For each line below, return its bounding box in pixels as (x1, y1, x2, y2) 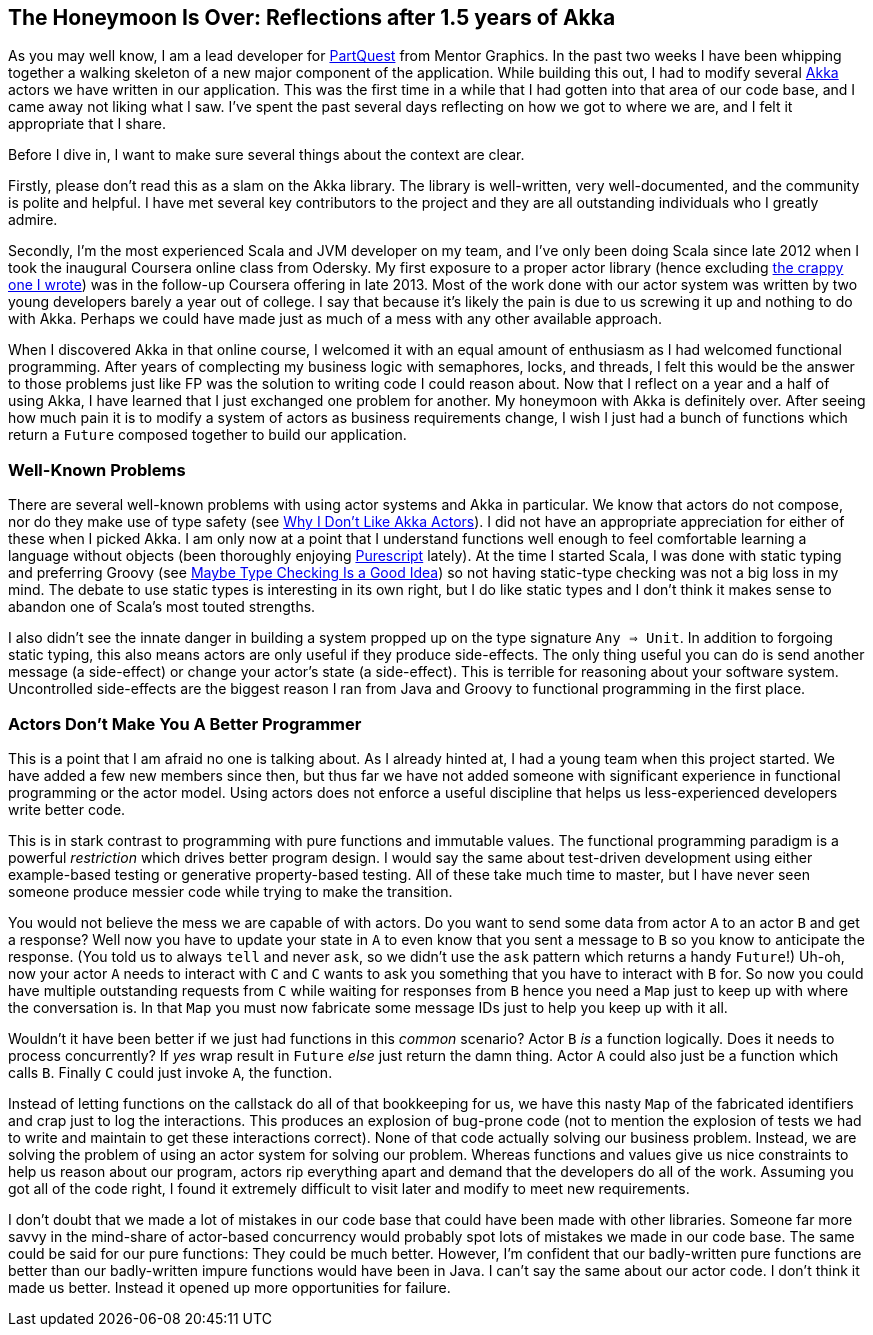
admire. (8, 211, 58, 229)
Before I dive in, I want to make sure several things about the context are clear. (8, 146, 525, 164)
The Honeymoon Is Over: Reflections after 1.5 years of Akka (8, 5, 616, 30)
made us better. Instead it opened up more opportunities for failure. (8, 1278, 451, 1296)
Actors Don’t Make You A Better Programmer (8, 713, 362, 734)
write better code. (8, 800, 126, 818)
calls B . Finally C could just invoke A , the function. (8, 1063, 333, 1081)
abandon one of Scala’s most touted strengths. (8, 598, 316, 616)
